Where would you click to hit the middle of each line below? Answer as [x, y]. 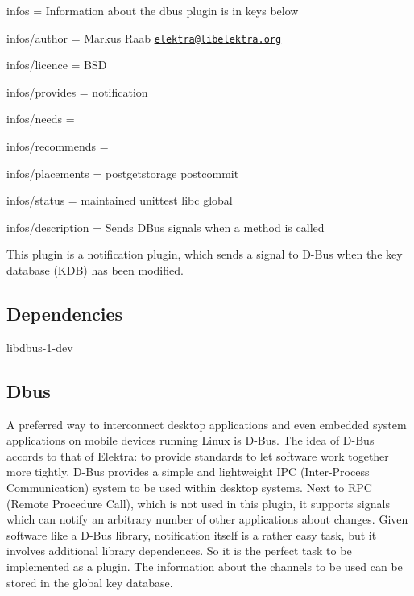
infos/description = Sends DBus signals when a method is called [166, 227]
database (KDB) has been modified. [95, 270]
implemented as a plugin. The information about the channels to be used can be [205, 566]
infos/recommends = [58, 146]
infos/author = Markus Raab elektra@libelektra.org [144, 37]
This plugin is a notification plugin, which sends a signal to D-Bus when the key [205, 254]
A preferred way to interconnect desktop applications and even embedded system [207, 424]
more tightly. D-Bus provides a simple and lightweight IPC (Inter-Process [188, 472]
